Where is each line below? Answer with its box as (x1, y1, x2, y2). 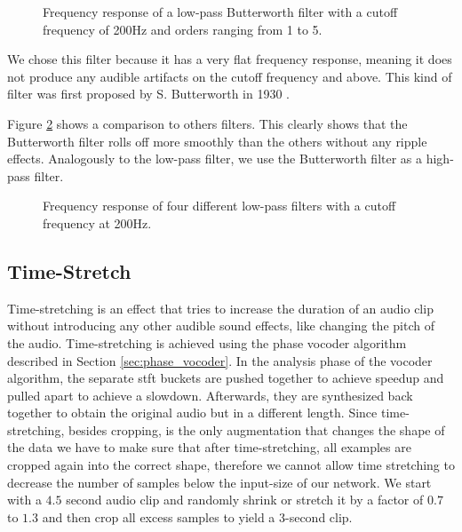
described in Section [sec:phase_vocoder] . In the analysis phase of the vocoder (7, 351, 433, 369)
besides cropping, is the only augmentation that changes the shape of (68, 420, 445, 439)
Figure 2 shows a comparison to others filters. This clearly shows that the (7, 114, 408, 132)
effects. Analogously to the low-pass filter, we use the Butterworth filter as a (7, 149, 423, 168)
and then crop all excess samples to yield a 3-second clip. (42, 507, 353, 526)
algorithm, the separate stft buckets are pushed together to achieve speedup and (7, 369, 444, 387)
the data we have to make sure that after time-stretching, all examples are (7, 438, 411, 457)
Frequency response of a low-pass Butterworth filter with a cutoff (43, 3, 398, 20)
